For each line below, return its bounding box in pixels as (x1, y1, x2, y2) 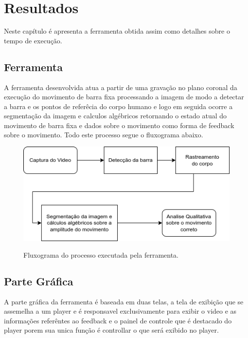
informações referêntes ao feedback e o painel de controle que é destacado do (4, 315, 232, 325)
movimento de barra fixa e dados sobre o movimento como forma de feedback (4, 120, 234, 130)
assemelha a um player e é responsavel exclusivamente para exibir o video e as (4, 306, 237, 316)
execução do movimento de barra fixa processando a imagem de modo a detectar (4, 92, 244, 102)
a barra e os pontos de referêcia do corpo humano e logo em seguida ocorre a (4, 101, 233, 111)
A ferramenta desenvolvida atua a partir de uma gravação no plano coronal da (4, 82, 237, 92)
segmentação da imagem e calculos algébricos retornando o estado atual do (4, 111, 227, 121)
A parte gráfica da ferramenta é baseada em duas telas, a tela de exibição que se (4, 296, 244, 306)
